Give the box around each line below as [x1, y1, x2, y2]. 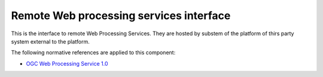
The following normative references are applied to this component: [11, 49, 176, 56]
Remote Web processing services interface [11, 9, 231, 22]
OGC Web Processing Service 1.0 [26, 60, 108, 67]
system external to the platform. [11, 38, 90, 45]
